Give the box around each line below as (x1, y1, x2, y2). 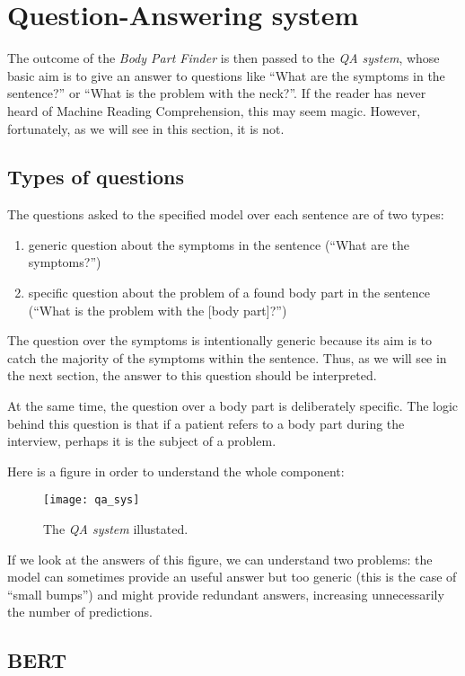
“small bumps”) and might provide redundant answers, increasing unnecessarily (7, 584, 444, 603)
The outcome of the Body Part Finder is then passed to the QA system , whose (7, 49, 440, 67)
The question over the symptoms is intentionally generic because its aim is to (7, 331, 433, 350)
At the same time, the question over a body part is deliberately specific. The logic (7, 396, 459, 415)
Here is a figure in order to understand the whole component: (7, 461, 345, 480)
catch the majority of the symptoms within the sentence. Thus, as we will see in (7, 348, 447, 367)
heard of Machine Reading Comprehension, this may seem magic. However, (7, 101, 421, 120)
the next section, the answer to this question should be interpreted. (7, 366, 377, 385)
